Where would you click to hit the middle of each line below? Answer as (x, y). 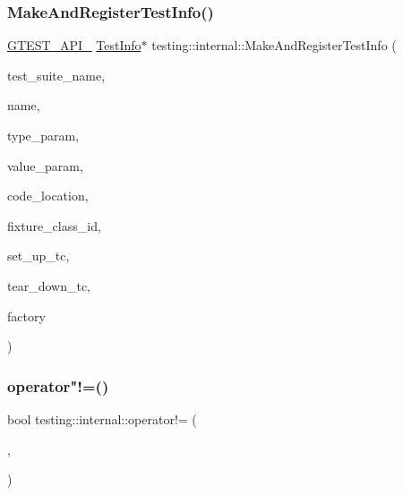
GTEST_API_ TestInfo (74, 45)
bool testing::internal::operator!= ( (102, 418)
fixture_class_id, (54, 225)
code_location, (48, 196)
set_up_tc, (39, 256)
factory (26, 316)
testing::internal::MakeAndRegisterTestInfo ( (274, 45)
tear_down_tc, (49, 285)
